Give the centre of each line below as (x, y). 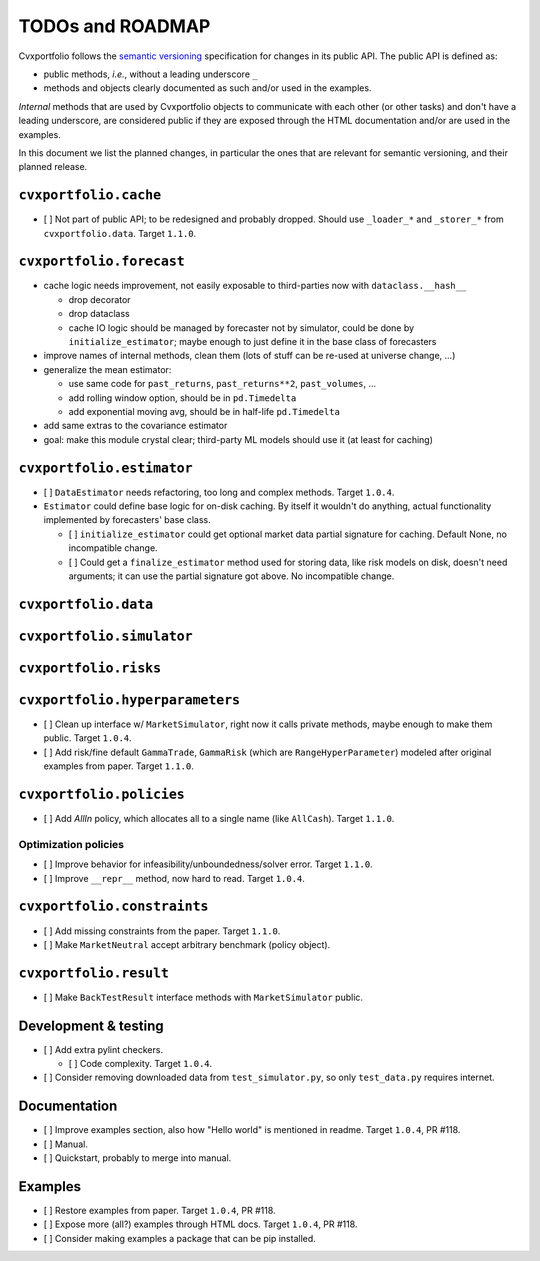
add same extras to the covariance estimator (135, 426)
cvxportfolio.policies (101, 794)
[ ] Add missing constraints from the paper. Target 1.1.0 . (162, 931)
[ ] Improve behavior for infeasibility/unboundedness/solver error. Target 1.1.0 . (208, 864)
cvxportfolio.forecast (101, 261)
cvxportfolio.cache (90, 195)
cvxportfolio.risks (90, 668)
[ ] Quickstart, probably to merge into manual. (137, 1158)
